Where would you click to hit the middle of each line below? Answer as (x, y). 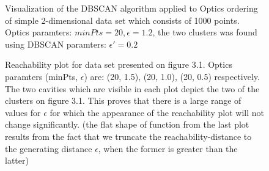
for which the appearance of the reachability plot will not (157, 112)
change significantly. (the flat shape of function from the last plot (127, 124)
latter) (17, 160)
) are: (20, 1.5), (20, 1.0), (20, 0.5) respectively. (172, 76)
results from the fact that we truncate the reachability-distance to (128, 136)
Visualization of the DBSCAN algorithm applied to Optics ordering (131, 8)
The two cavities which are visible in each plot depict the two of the (132, 88)
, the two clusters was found (205, 32)
